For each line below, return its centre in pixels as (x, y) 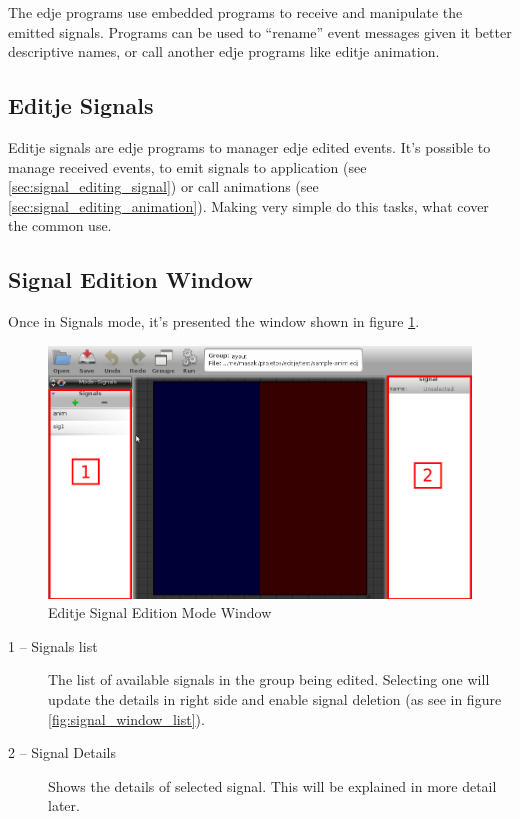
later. (64, 805)
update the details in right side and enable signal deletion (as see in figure (275, 699)
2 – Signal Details (62, 752)
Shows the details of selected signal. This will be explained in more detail (272, 785)
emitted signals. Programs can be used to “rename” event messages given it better (260, 31)
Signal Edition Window (131, 279)
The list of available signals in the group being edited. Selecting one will (269, 679)
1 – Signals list (53, 645)
